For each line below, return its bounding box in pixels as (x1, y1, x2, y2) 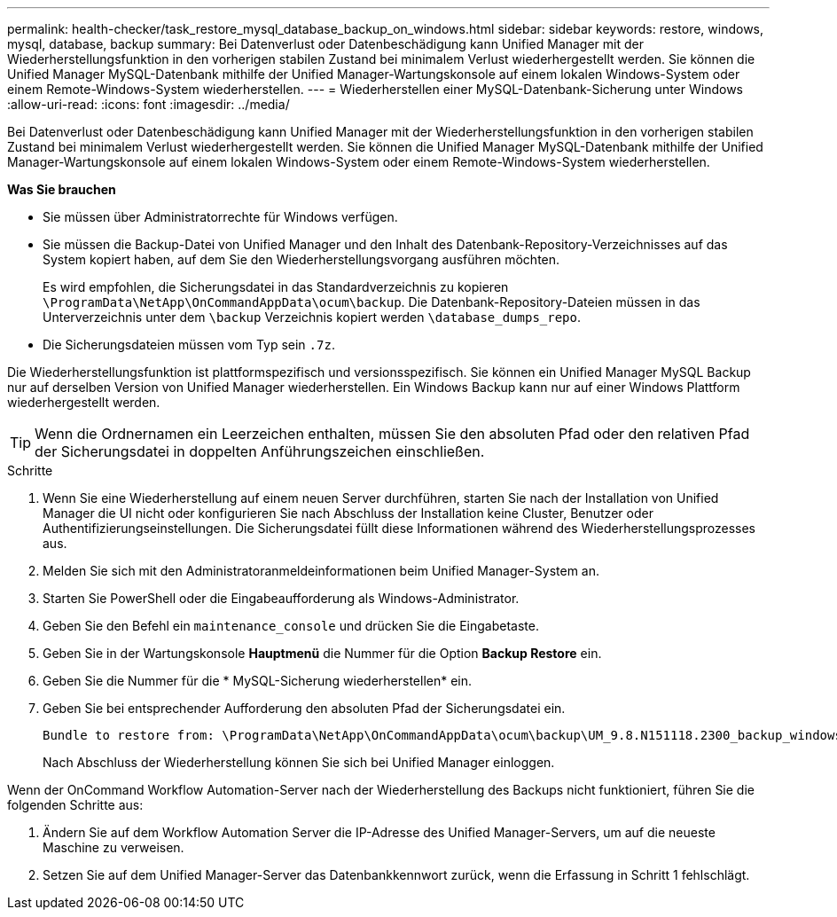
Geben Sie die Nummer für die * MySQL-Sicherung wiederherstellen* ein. (43, 673, 473, 688)
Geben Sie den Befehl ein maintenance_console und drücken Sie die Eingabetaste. (43, 618, 539, 633)
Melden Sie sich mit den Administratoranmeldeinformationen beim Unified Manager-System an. (43, 563, 600, 578)
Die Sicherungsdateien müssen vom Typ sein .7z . (43, 337, 335, 352)
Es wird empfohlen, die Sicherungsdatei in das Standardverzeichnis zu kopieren (43, 279, 509, 294)
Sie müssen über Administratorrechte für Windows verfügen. (43, 209, 398, 224)
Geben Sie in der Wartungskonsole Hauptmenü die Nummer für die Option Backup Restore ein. (43, 646, 602, 661)
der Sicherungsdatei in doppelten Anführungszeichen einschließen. (35, 443, 485, 460)
